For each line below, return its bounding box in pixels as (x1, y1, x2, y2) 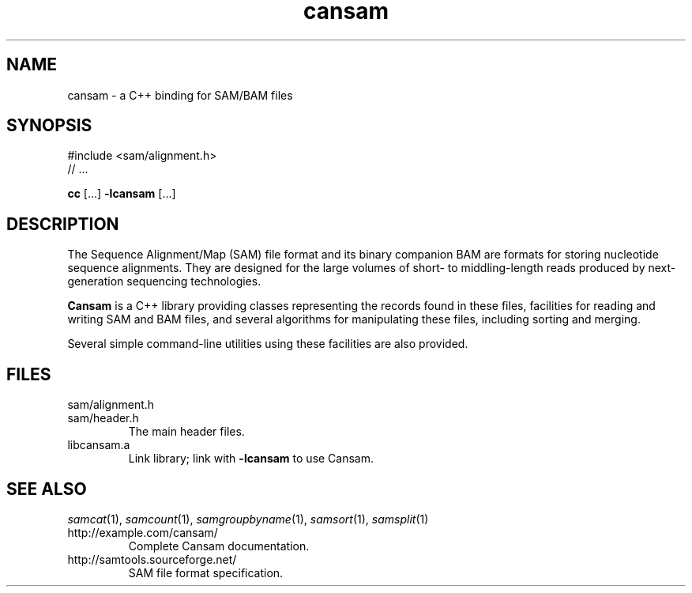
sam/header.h (67, 411, 139, 425)
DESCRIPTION (6, 213, 119, 234)
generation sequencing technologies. (67, 274, 261, 289)
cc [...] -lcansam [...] (67, 187, 176, 201)
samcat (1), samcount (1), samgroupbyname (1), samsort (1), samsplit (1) (67, 512, 429, 526)
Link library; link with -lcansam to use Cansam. (128, 451, 374, 466)
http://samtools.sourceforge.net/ (67, 552, 237, 566)
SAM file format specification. (128, 565, 284, 580)
